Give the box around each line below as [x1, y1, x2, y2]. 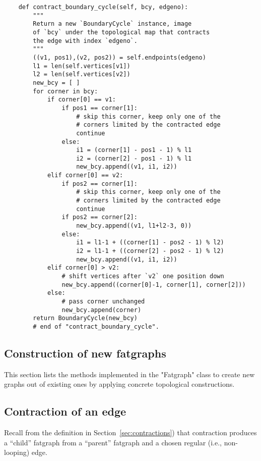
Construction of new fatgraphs [4, 345, 166, 361]
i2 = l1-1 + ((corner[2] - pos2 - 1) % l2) [76, 247, 224, 255]
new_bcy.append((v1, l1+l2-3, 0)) [76, 222, 192, 230]
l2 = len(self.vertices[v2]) [33, 71, 130, 78]
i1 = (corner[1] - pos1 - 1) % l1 [76, 146, 192, 154]
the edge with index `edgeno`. [33, 37, 138, 44]
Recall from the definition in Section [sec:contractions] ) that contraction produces [4, 427, 257, 438]
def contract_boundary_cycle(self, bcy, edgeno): [18, 4, 188, 11]
